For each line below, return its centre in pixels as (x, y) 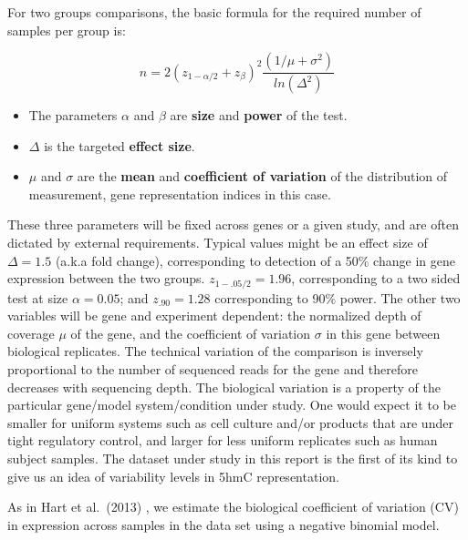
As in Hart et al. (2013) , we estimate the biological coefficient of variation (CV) (233, 507)
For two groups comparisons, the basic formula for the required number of (214, 12)
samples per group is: (67, 30)
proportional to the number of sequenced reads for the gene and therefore (213, 369)
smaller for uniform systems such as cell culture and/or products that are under (230, 422)
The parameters (73, 115)
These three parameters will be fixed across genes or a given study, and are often (233, 224)
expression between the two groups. (106, 278)
